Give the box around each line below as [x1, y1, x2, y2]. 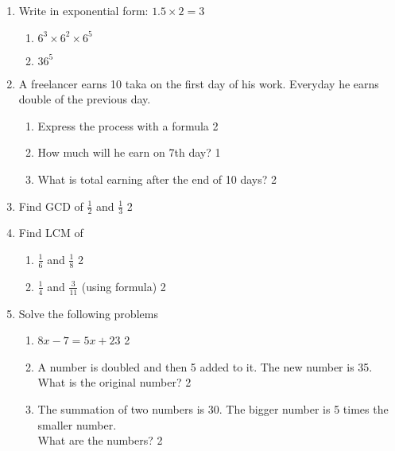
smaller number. [37, 416, 117, 433]
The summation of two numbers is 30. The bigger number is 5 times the [37, 401, 389, 418]
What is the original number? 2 [37, 374, 192, 391]
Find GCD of [18, 197, 83, 214]
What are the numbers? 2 [37, 432, 163, 449]
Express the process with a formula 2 [37, 117, 219, 134]
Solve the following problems [18, 305, 158, 321]
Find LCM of [18, 224, 83, 241]
